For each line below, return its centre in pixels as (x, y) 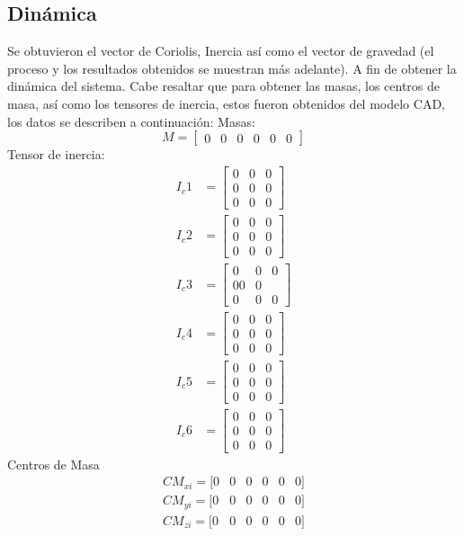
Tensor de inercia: (56, 154)
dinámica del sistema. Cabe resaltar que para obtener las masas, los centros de (224, 86)
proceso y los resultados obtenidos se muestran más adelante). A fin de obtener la (232, 68)
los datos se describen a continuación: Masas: (131, 121)
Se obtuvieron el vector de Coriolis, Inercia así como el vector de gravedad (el (221, 51)
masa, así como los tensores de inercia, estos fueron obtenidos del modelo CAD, (226, 103)
